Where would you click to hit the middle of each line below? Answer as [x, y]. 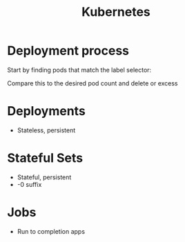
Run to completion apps [51, 231]
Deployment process [68, 51]
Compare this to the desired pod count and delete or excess [92, 83]
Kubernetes [116, 12]
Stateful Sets [45, 158]
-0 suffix [29, 184]
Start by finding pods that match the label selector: [79, 70]
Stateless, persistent [46, 130]
